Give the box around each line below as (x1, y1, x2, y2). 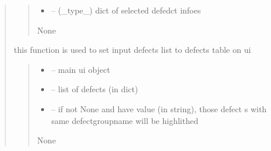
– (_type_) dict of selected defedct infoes (51, 4, 201, 16)
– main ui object (51, 63, 110, 75)
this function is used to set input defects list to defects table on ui (13, 43, 251, 56)
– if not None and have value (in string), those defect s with (51, 102, 267, 115)
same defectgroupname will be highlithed (51, 114, 198, 126)
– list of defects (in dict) (51, 83, 138, 95)
